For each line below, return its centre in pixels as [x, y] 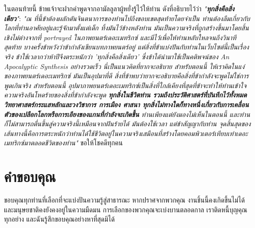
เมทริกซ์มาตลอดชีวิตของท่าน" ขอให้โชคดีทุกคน [64, 143]
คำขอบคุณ [30, 176]
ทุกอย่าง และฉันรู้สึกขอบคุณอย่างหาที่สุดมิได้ [59, 219]
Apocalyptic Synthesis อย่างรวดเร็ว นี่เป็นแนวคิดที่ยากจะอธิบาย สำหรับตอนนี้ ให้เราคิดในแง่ [124, 66]
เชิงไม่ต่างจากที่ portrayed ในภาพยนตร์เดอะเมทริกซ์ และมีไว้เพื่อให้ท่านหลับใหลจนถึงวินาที [120, 37]
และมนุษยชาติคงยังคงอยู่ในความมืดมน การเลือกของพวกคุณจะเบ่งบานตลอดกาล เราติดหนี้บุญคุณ [126, 209]
